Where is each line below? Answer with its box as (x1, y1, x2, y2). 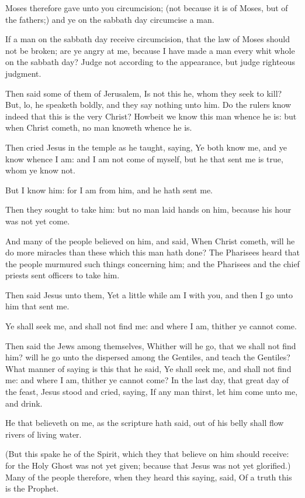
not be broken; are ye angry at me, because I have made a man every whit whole (5, 44, 295, 56)
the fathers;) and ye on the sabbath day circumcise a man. (5, 13, 214, 25)
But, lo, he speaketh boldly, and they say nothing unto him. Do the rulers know (5, 98, 292, 111)
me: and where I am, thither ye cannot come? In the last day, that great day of (5, 374, 289, 386)
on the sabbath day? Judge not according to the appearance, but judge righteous (5, 56, 295, 68)
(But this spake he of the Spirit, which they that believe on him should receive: (5, 448, 289, 460)
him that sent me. (5, 300, 70, 312)
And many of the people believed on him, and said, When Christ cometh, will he (5, 234, 295, 247)
